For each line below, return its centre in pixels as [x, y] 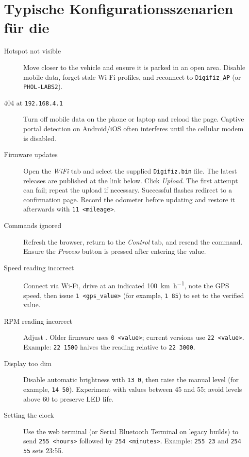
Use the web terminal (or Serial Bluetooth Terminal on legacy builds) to [131, 431]
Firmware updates [31, 154]
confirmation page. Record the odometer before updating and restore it [129, 199]
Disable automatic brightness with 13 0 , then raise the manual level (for [131, 379]
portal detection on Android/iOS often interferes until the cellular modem [133, 129]
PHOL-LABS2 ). [43, 86]
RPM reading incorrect [38, 321]
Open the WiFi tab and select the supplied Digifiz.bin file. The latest [130, 170]
